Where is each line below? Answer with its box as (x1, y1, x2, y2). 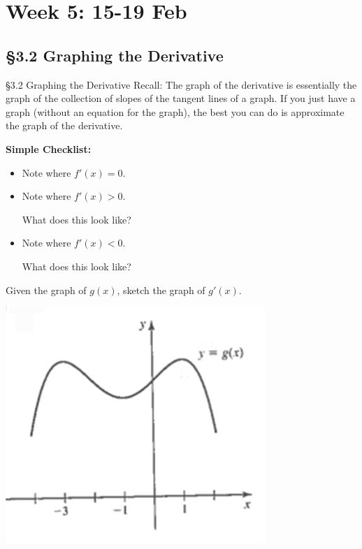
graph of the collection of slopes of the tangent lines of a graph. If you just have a (6, 91, 356, 105)
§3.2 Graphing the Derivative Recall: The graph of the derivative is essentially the (6, 77, 357, 91)
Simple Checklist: (6, 141, 92, 156)
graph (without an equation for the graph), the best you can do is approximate (6, 104, 345, 119)
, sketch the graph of (117, 282, 205, 297)
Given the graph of (6, 282, 87, 297)
